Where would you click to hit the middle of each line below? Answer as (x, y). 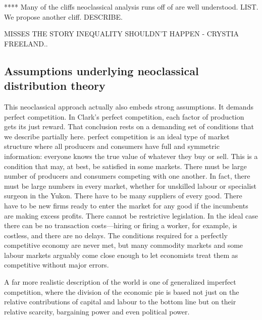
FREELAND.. (26, 43)
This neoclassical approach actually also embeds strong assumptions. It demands (129, 106)
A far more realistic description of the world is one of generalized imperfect (120, 282)
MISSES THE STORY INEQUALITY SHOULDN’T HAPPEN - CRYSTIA (121, 34)
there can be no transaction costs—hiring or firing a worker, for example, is (121, 225)
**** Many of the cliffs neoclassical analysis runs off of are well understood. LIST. (131, 7)
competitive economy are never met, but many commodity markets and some (124, 245)
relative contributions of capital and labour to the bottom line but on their (120, 302)
